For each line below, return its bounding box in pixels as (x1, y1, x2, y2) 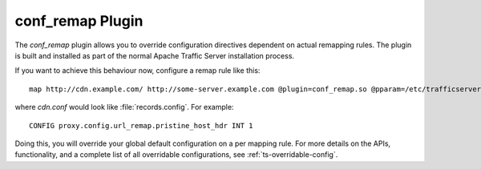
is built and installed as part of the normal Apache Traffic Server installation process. (14, 50, 295, 60)
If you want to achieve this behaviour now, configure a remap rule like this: (14, 66, 261, 75)
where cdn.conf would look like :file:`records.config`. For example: (14, 103, 234, 112)
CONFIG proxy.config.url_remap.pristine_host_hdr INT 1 (29, 121, 253, 130)
